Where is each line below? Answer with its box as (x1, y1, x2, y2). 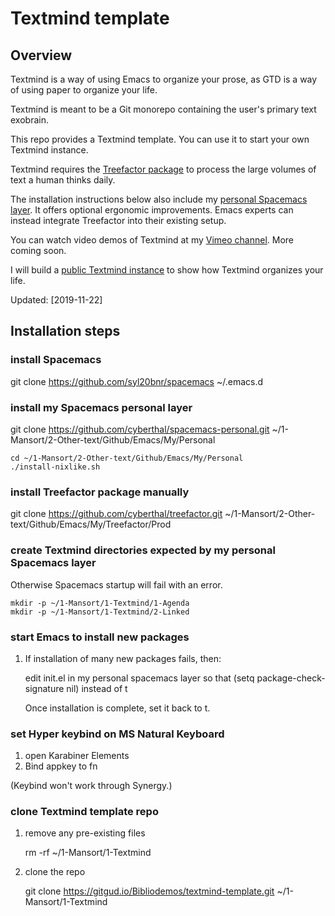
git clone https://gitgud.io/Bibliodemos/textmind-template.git (24, 885, 275, 897)
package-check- (256, 672, 326, 684)
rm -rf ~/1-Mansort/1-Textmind (24, 847, 152, 859)
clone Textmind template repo (10, 805, 159, 819)
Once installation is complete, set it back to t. (24, 702, 211, 714)
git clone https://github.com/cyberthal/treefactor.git (10, 508, 223, 520)
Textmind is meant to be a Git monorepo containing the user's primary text (10, 103, 317, 115)
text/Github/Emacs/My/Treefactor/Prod (10, 518, 172, 531)
